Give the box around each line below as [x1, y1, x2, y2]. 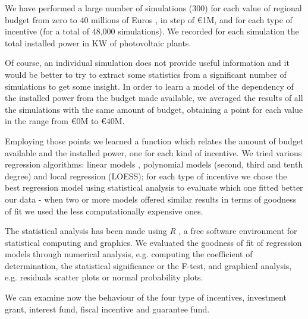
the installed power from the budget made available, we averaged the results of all [5, 91, 303, 104]
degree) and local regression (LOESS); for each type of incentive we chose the [5, 169, 287, 182]
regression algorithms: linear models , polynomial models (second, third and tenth [5, 158, 303, 170]
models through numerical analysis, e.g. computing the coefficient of [5, 248, 253, 260]
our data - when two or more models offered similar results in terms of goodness [5, 192, 297, 205]
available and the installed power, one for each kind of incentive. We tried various [5, 146, 302, 159]
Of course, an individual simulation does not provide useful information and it [5, 56, 290, 69]
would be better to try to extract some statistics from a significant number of [5, 68, 287, 80]
